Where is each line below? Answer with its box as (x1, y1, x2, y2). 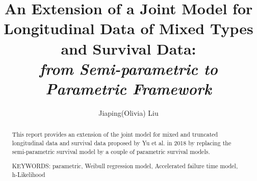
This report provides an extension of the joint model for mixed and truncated (12, 130, 218, 139)
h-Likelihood (12, 170, 45, 178)
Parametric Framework (45, 77, 212, 99)
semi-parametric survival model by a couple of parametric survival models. (12, 147, 210, 156)
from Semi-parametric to (39, 58, 218, 79)
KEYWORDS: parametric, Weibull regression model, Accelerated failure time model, (12, 162, 238, 170)
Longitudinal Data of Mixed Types (4, 18, 253, 39)
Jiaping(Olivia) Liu (98, 107, 159, 118)
